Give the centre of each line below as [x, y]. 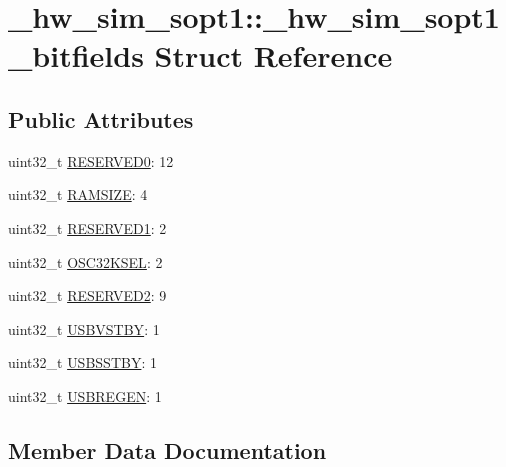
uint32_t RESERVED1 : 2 [87, 227]
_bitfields [76, 55]
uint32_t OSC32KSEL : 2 [85, 261]
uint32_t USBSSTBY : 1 [82, 362]
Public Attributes [101, 118]
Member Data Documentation [167, 449]
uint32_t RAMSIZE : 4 [78, 194]
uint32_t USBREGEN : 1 [85, 395]
